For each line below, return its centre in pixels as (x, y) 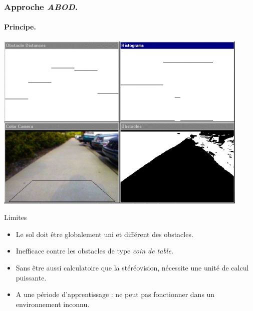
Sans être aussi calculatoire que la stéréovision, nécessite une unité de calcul (132, 268)
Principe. (20, 27)
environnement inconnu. (53, 304)
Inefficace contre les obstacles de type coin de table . (94, 251)
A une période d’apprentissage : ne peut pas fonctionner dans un (115, 294)
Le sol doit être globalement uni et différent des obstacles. (104, 234)
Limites (16, 217)
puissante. (31, 277)
